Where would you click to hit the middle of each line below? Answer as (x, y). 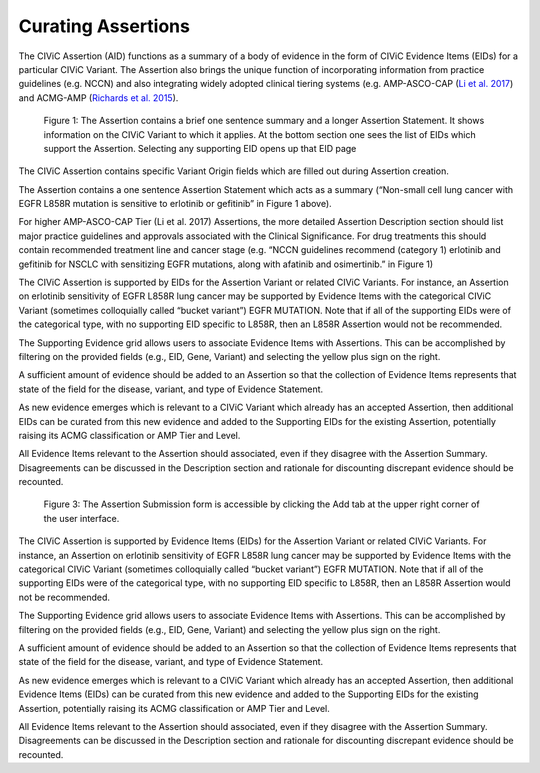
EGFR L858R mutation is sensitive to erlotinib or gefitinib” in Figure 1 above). (175, 204)
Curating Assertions (104, 26)
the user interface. (81, 518)
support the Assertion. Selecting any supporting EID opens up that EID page (200, 148)
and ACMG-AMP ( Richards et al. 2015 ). (98, 97)
